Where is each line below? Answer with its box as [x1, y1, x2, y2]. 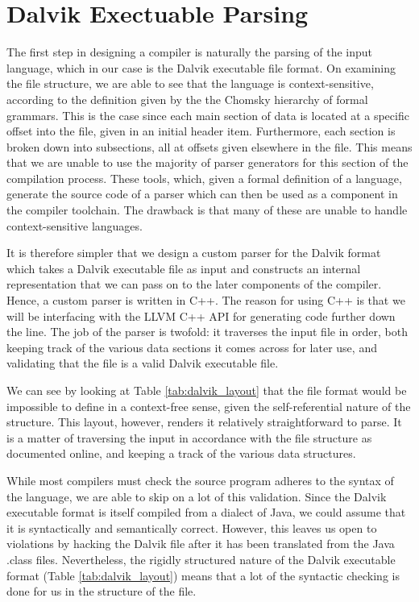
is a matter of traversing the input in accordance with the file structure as [6, 429, 372, 446]
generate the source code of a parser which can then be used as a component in [6, 185, 398, 202]
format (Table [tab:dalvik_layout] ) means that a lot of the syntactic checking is [6, 567, 400, 583]
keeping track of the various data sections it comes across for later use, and [6, 338, 377, 355]
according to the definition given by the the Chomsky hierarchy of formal [6, 90, 368, 107]
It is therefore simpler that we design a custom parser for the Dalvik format [6, 244, 381, 261]
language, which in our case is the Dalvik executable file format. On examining [6, 59, 396, 76]
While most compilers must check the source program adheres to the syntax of [6, 471, 394, 488]
